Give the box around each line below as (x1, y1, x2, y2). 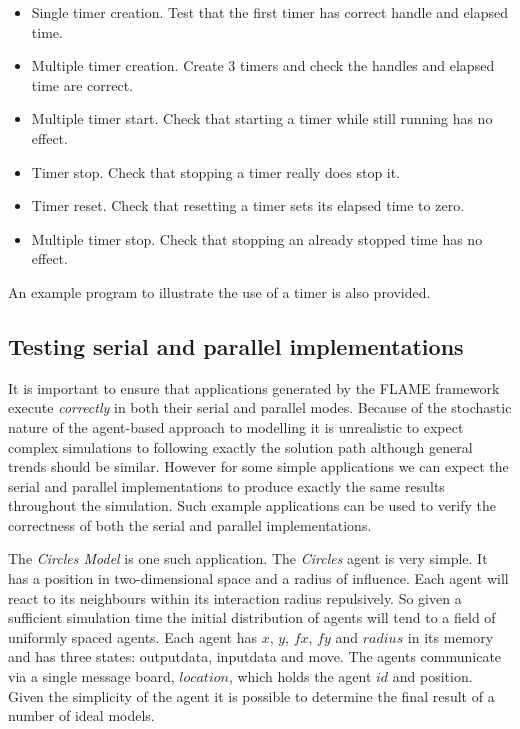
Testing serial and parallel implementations (8, 330, 464, 361)
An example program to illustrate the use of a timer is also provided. (8, 281, 431, 302)
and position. (392, 666, 473, 687)
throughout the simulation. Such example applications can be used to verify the (8, 495, 497, 516)
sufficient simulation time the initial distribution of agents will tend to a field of (8, 607, 496, 628)
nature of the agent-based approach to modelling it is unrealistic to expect (8, 416, 464, 437)
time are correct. (31, 74, 134, 95)
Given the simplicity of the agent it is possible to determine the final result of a (8, 685, 495, 706)
